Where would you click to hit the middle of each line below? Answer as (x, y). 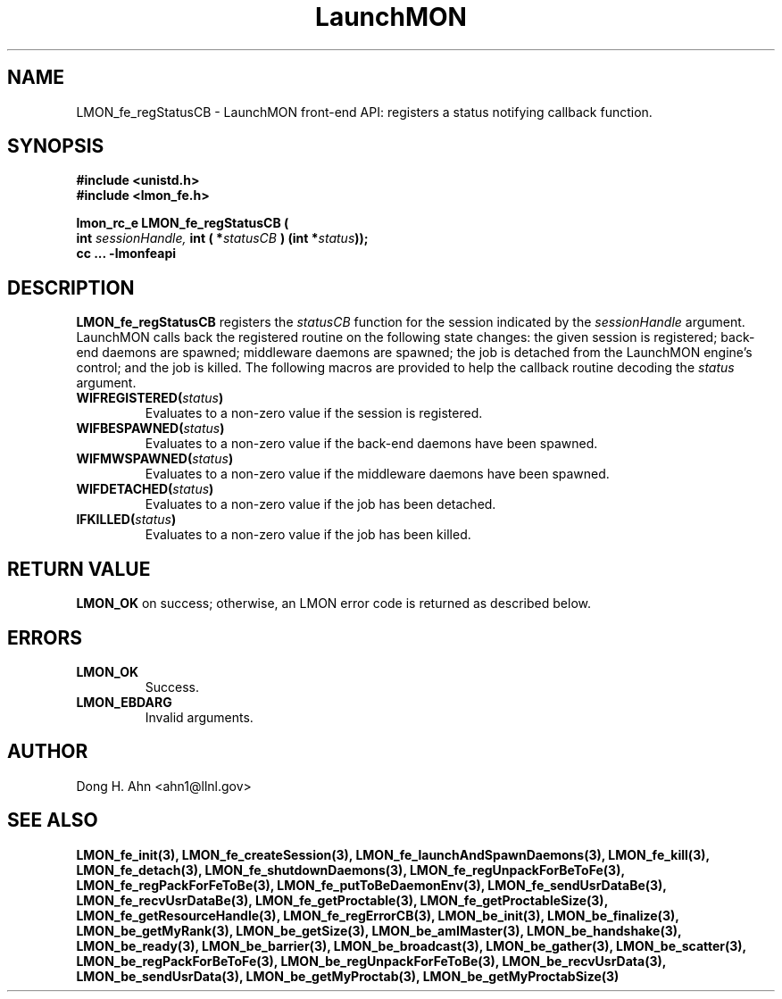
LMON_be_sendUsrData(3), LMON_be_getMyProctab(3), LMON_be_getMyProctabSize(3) (348, 976)
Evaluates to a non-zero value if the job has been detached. (320, 504)
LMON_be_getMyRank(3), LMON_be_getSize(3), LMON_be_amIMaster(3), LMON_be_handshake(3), (379, 930)
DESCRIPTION (71, 287)
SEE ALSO (53, 820)
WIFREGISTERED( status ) (150, 398)
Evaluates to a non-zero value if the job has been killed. (308, 535)
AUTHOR (48, 752)
